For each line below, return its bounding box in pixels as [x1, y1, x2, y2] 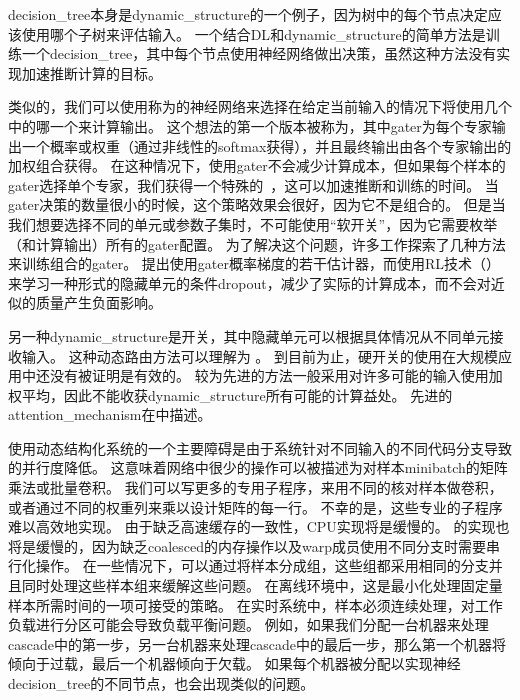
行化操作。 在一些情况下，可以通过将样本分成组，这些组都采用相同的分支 [8, 555, 489, 576]
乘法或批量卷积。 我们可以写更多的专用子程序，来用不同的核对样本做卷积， [8, 477, 503, 498]
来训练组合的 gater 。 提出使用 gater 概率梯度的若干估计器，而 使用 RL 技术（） [8, 253, 501, 274]
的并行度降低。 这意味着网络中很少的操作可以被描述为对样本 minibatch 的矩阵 [8, 457, 508, 478]
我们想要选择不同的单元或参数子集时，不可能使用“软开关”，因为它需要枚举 [8, 213, 498, 234]
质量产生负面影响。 [35, 292, 162, 313]
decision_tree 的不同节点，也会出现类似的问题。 [8, 673, 315, 693]
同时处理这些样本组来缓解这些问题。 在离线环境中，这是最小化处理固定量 [21, 575, 503, 596]
